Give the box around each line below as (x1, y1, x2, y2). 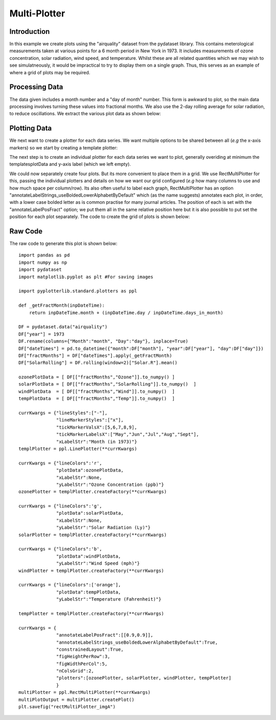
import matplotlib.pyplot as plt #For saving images (18, 274, 153, 280)
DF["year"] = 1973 (18, 331, 65, 337)
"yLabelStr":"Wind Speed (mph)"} (56, 561, 140, 566)
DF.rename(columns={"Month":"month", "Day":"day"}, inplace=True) (18, 338, 189, 344)
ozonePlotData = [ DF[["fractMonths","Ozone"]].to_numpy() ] (18, 374, 175, 380)
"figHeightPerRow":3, (56, 653, 110, 660)
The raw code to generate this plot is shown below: (9, 241, 118, 247)
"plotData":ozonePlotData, (56, 468, 124, 473)
